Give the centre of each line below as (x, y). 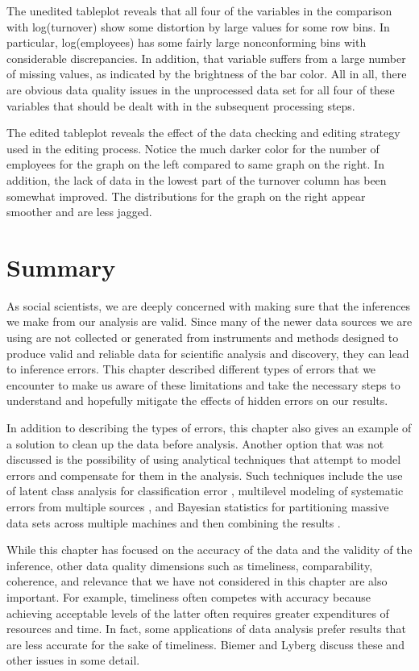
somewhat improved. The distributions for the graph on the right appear (186, 196)
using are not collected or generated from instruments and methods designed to (203, 338)
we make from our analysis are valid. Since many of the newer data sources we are (209, 321)
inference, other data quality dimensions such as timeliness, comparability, (190, 565)
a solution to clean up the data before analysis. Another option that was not (195, 443)
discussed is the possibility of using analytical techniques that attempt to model (204, 459)
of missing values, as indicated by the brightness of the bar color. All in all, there (207, 74)
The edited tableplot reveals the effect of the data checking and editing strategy (203, 133)
